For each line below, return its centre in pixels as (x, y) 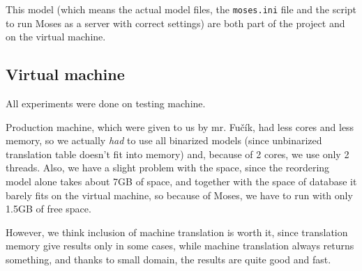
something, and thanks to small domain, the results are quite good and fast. (168, 259)
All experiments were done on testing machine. (106, 103)
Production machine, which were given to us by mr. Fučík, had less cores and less (180, 126)
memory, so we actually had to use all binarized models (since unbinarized (164, 140)
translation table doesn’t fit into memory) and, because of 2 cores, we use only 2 (178, 154)
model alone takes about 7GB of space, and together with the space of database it (181, 181)
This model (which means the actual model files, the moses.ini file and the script (181, 9)
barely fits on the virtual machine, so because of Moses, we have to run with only (179, 195)
